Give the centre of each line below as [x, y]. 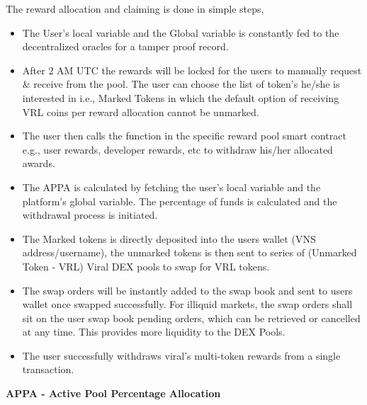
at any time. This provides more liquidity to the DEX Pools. [154, 332]
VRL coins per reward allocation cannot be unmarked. [141, 112]
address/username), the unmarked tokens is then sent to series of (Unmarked [190, 252]
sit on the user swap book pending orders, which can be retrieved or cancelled [191, 318]
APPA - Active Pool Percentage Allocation [113, 393]
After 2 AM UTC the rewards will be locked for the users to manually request [192, 70]
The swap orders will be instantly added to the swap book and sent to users [187, 290]
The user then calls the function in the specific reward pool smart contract [184, 136]
